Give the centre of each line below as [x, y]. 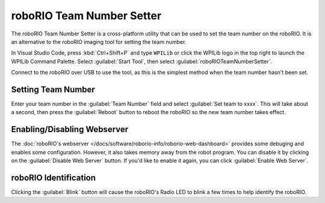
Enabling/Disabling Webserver [70, 129]
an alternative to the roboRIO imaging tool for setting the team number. [99, 41]
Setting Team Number [53, 89]
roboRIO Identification [54, 177]
